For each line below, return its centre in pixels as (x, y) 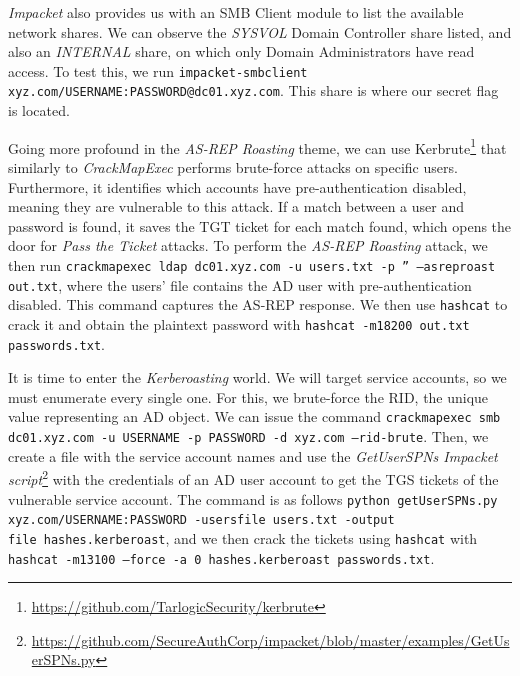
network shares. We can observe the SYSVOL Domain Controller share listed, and (260, 31)
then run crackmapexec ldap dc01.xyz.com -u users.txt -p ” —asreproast (252, 264)
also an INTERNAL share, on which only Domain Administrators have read (241, 51)
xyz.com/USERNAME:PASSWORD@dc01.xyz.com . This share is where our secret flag (253, 90)
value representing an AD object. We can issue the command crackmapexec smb (254, 416)
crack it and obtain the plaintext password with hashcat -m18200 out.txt (239, 323)
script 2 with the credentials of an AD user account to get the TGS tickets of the (253, 477)
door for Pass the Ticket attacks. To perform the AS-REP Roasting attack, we (248, 245)
